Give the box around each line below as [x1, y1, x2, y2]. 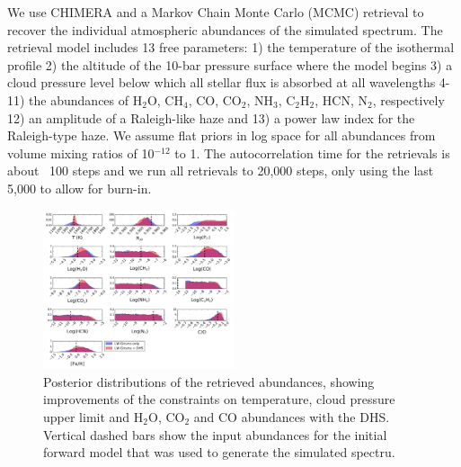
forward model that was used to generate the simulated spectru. [43, 443, 395, 462]
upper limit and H [43, 407, 144, 426]
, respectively [372, 90, 445, 109]
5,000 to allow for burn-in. [7, 178, 152, 197]
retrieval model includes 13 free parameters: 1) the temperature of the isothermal [7, 38, 455, 57]
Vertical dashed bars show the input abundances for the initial [43, 425, 387, 444]
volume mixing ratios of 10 [7, 143, 155, 162]
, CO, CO [188, 90, 242, 109]
